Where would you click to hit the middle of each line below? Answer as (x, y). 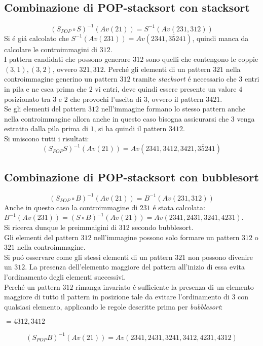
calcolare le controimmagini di (51, 49)
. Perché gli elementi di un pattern (157, 69)
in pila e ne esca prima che (46, 89)
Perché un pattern (32, 286)
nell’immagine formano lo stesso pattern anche (173, 109)
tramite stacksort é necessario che (185, 79)
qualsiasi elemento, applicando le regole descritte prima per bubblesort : (114, 306)
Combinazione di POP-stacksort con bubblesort (131, 177)
